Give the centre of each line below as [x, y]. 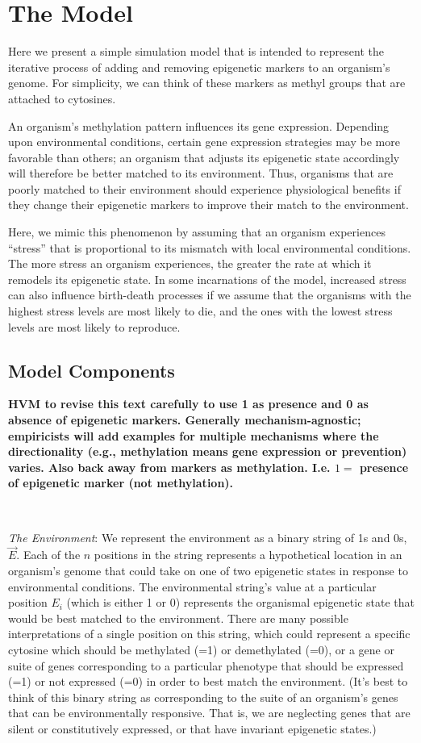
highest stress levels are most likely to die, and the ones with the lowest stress [200, 311]
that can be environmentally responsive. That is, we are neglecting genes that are [209, 713]
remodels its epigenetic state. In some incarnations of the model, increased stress [207, 279]
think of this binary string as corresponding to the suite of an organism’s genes [203, 697]
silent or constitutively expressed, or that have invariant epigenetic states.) [192, 728]
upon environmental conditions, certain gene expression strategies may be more [204, 142]
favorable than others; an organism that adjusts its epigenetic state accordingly [204, 157]
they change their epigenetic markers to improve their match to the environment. [208, 205]
